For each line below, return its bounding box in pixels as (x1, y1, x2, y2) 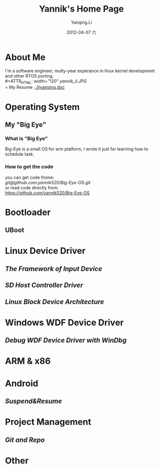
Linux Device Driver (5, 246, 86, 256)
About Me (5, 52, 46, 63)
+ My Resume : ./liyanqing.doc (5, 84, 65, 90)
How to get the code (5, 163, 54, 170)
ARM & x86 (5, 356, 51, 367)
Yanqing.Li (71, 19, 92, 25)
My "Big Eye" (5, 121, 47, 129)
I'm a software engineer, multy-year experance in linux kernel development (5, 68, 155, 74)
